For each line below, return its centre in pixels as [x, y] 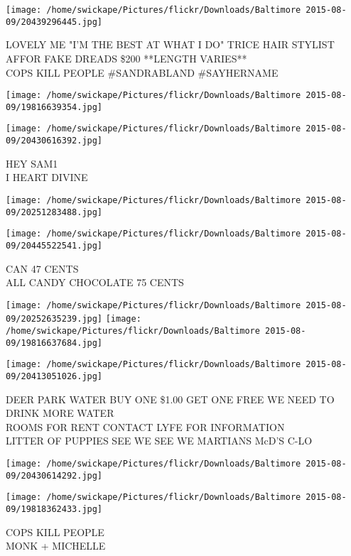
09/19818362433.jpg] [54, 509]
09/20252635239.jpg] [54, 319]
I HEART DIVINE [47, 177]
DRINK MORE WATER [60, 413]
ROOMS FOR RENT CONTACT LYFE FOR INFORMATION [145, 426]
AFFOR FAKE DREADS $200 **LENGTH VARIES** [126, 58]
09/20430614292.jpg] [54, 475]
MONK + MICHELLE [56, 546]
